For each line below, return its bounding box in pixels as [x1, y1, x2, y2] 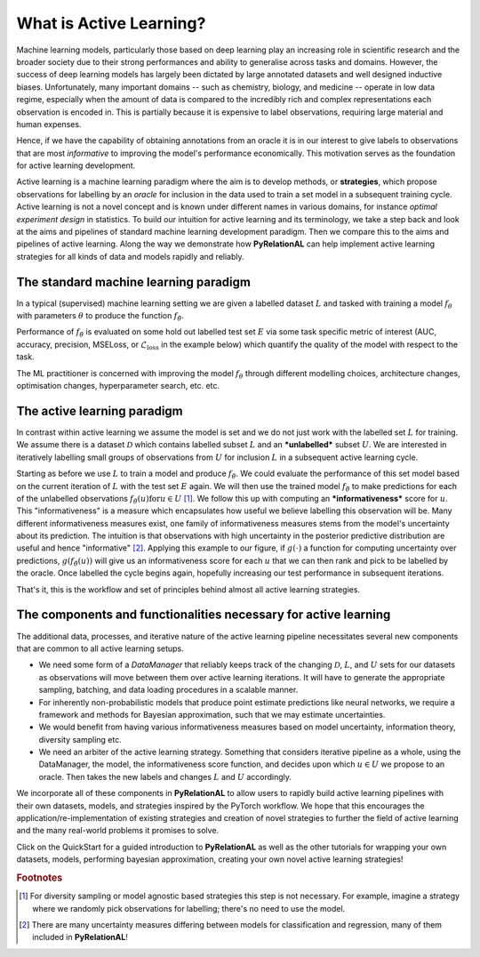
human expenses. [16, 118, 82, 129]
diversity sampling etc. [38, 734, 122, 744]
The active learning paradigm [16, 403, 184, 418]
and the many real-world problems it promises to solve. [16, 825, 220, 836]
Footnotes [16, 872, 63, 884]
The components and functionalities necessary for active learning [16, 607, 391, 623]
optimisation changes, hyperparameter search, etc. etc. [16, 381, 220, 391]
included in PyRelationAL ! [32, 932, 128, 943]
